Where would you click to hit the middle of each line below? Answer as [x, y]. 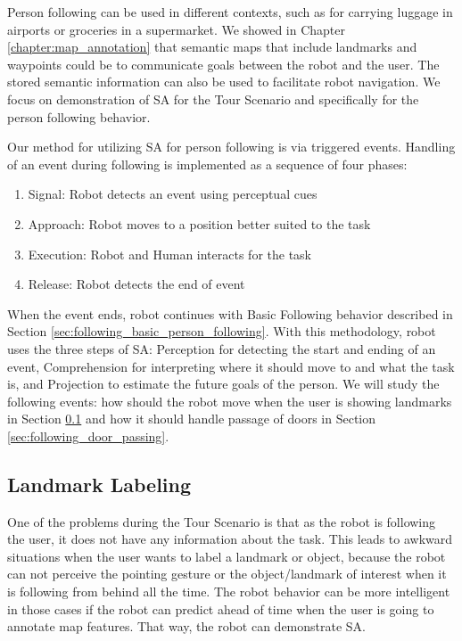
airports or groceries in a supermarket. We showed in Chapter [177, 29]
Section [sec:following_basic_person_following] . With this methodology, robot [222, 331]
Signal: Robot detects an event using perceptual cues [173, 194]
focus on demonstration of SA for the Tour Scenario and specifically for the [213, 99]
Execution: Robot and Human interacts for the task [169, 254]
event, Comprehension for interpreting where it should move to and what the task [231, 366]
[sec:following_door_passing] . [88, 436]
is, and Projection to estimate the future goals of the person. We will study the [223, 384]
